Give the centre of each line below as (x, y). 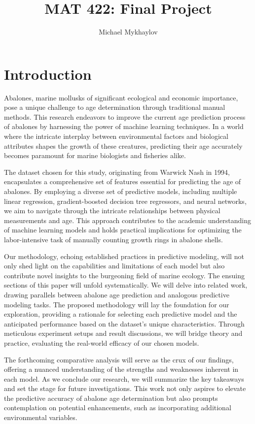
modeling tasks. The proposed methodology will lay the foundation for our (117, 304)
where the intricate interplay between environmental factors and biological (116, 136)
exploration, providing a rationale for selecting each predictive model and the (121, 314)
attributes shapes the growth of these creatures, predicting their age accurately (123, 146)
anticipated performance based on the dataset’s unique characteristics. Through (124, 323)
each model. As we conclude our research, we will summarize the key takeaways (124, 378)
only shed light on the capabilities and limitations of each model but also (114, 266)
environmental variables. (41, 417)
